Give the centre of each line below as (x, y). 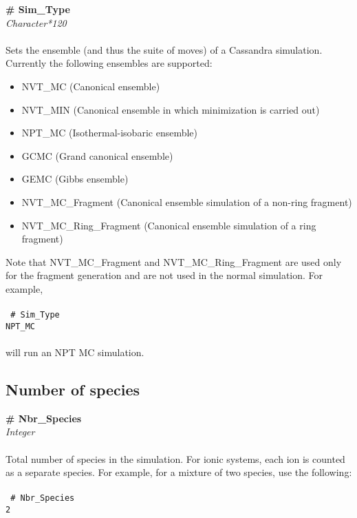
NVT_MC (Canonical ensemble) (91, 86)
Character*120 (36, 22)
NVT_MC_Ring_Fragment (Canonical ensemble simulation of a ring (169, 225)
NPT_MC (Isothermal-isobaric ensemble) (110, 133)
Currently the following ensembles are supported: (109, 63)
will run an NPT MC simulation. (75, 352)
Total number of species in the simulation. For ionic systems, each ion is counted (175, 458)
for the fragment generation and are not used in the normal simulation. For (164, 275)
